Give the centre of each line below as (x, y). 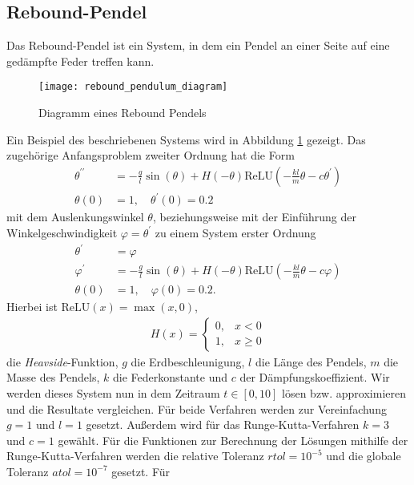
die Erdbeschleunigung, (188, 361)
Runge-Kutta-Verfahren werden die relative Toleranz (135, 456)
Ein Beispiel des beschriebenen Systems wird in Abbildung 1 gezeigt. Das (186, 139)
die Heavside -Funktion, (62, 361)
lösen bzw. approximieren (344, 392)
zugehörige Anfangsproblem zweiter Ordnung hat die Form (151, 155)
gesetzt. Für (141, 471)
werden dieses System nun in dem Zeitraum (113, 392)
